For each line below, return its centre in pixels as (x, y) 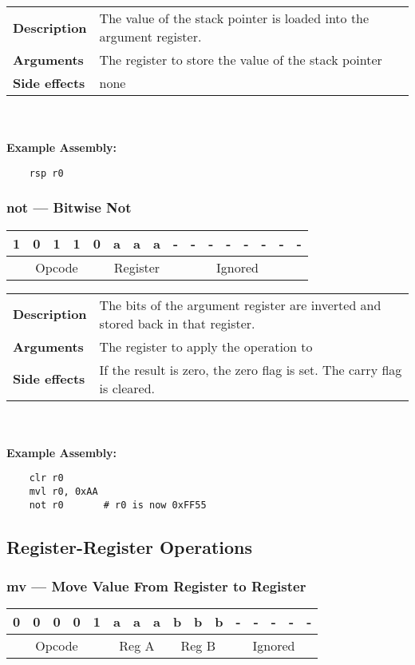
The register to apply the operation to (206, 346)
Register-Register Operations (130, 546)
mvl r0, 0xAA (63, 492)
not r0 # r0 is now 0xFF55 (118, 505)
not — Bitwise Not (69, 207)
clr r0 (46, 478)
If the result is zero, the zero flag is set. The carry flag (251, 369)
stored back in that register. (177, 323)
